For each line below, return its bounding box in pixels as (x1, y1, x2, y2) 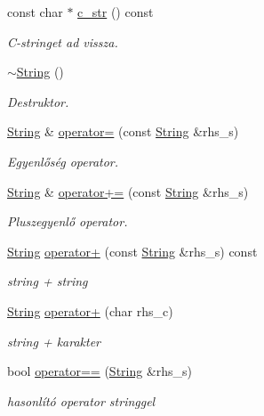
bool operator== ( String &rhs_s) (7, 362, 193, 380)
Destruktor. (7, 92, 69, 110)
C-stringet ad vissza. (7, 32, 118, 51)
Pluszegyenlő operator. (7, 212, 128, 231)
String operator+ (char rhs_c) (7, 301, 173, 320)
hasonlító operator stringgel (7, 391, 156, 410)
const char (7, 3, 63, 20)
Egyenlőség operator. (7, 151, 119, 170)
